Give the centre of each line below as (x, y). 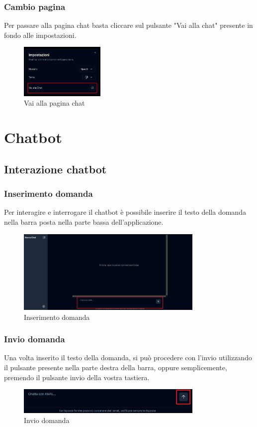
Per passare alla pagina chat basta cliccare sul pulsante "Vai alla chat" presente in (128, 25)
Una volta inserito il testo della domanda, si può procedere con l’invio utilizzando (128, 357)
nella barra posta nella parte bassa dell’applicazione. (84, 222)
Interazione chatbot (55, 169)
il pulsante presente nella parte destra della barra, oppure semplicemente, (116, 367)
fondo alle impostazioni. (40, 35)
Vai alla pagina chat (54, 103)
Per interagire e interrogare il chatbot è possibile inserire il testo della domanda (125, 212)
